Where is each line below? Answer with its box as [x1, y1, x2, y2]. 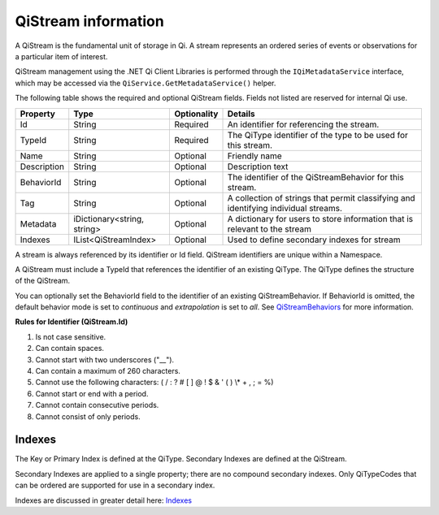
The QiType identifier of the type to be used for [227, 129, 408, 141]
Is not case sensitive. [35, 331, 106, 341]
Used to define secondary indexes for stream [227, 234, 401, 245]
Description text [227, 161, 289, 172]
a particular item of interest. [15, 51, 108, 61]
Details [227, 108, 255, 119]
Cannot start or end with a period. [35, 388, 149, 398]
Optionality [174, 108, 219, 119]
